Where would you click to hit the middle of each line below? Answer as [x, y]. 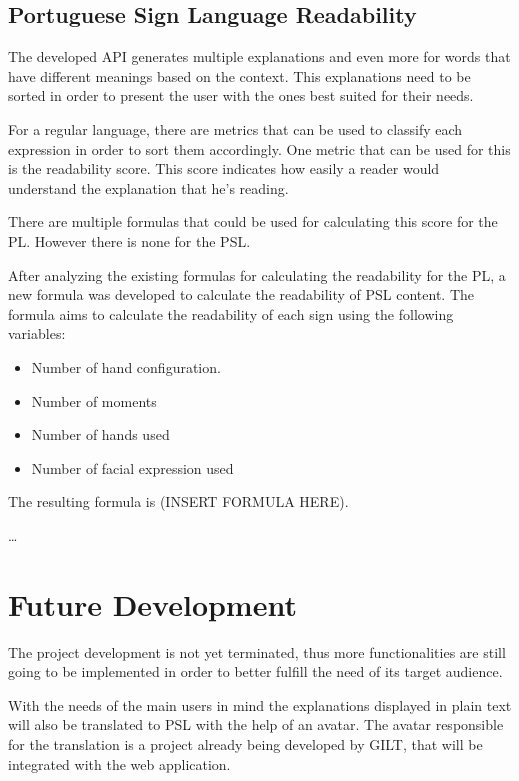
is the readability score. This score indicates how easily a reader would [224, 168]
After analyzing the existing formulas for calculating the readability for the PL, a [257, 274]
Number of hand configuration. [126, 366]
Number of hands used [100, 434]
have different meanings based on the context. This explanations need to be [239, 75]
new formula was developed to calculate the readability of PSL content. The [241, 294]
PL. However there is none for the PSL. [129, 240]
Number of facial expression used [132, 467]
